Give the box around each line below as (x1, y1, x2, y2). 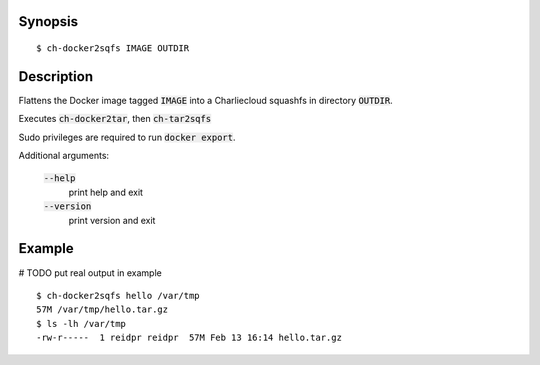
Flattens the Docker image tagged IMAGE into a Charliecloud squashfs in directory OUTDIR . (18, 94, 394, 106)
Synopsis (18, 13, 79, 30)
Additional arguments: (18, 150, 110, 162)
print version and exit (68, 214, 156, 226)
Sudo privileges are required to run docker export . (18, 131, 236, 143)
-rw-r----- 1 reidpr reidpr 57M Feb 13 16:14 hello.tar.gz (36, 332, 342, 344)
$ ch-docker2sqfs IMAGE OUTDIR (36, 43, 190, 54)
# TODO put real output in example (18, 266, 162, 279)
